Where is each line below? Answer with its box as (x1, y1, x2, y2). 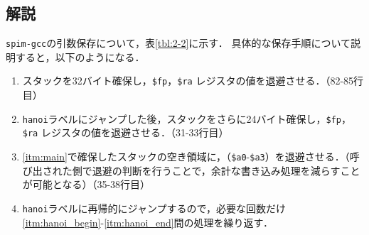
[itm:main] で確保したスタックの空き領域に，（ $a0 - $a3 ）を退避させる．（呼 (22, 149, 360, 164)
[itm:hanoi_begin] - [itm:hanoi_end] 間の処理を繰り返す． (22, 214, 274, 229)
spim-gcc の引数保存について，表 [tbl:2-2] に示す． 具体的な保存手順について (6, 35, 351, 50)
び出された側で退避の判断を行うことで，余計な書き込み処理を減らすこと (22, 163, 360, 177)
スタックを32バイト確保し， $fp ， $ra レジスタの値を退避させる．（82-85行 (22, 73, 364, 88)
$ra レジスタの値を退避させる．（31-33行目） (22, 125, 229, 140)
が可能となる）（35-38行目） (22, 177, 151, 192)
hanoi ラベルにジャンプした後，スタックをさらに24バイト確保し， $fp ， (22, 111, 351, 126)
